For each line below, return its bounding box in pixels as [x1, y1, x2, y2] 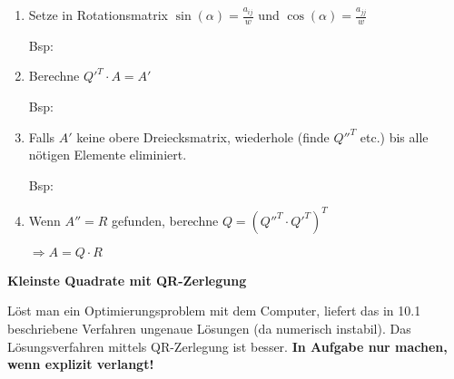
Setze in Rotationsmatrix [28, 5, 168, 24]
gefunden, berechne [112, 210, 219, 229]
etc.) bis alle [360, 127, 429, 146]
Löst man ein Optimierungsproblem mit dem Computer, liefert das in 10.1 [7, 301, 421, 320]
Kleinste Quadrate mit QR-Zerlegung [7, 270, 247, 289]
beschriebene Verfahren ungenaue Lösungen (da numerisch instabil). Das [7, 319, 411, 338]
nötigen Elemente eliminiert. [28, 145, 187, 164]
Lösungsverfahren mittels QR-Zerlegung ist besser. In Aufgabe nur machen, [7, 336, 448, 355]
